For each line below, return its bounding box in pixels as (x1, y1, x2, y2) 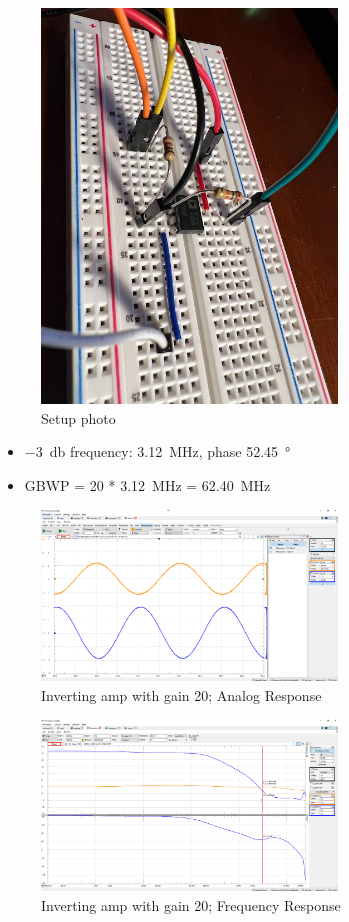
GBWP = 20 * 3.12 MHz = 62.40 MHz (24, 474, 271, 495)
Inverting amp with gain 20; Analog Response (41, 684, 322, 705)
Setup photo (41, 407, 116, 428)
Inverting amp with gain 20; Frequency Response (41, 894, 341, 915)
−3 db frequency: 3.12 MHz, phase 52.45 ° (24, 441, 291, 462)
